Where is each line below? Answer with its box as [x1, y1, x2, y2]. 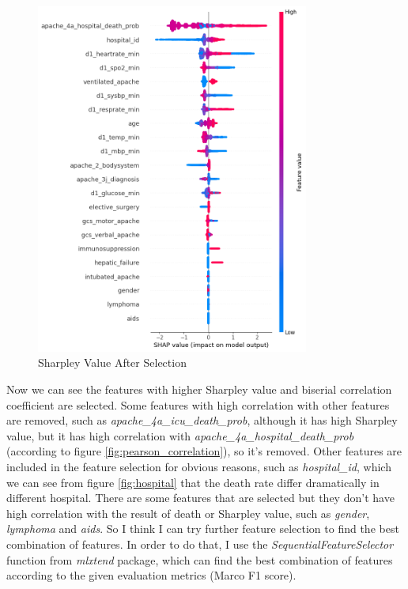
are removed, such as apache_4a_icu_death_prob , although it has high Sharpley [6, 412, 398, 429]
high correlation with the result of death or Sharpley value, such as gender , [6, 504, 370, 521]
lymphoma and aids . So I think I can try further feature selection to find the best [6, 520, 399, 537]
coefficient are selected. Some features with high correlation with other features [6, 396, 390, 413]
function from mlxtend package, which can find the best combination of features [6, 551, 393, 568]
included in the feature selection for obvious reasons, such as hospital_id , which [6, 458, 391, 474]
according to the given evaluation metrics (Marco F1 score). [6, 567, 297, 583]
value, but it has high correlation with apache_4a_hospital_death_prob [6, 427, 354, 444]
